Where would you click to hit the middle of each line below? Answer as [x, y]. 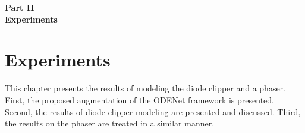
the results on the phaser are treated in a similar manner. [110, 123]
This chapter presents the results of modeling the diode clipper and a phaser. [145, 88]
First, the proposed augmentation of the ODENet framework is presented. [139, 99]
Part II [20, 7]
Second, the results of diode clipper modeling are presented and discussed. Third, [153, 111]
